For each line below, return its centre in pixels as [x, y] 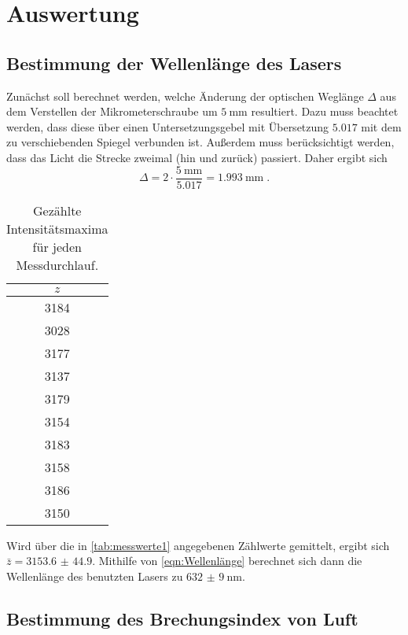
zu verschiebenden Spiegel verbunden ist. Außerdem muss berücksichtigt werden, [200, 142]
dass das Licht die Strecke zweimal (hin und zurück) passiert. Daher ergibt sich [197, 157]
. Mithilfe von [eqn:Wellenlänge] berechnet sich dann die [227, 561]
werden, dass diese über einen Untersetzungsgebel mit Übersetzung [168, 126]
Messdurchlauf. [57, 264]
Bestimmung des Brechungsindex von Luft [182, 618]
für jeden [57, 246]
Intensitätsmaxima [57, 228]
